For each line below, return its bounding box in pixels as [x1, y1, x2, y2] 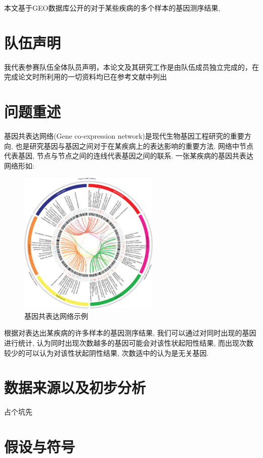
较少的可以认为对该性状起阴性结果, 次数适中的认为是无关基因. [4, 347, 209, 358]
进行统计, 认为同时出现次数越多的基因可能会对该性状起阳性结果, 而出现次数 [4, 337, 254, 348]
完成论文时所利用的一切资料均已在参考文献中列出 [4, 71, 167, 82]
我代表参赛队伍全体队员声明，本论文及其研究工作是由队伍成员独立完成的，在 [4, 61, 259, 72]
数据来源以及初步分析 [4, 377, 146, 398]
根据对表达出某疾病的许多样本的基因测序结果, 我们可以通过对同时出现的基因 [4, 327, 256, 338]
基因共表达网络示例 [24, 310, 88, 321]
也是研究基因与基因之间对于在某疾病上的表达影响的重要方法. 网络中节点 [15, 140, 254, 151]
